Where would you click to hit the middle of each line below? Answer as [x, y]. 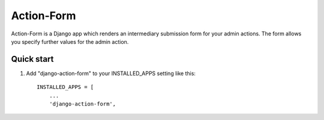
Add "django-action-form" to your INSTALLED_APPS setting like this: [111, 73]
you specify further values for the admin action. [70, 41]
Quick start [32, 59]
